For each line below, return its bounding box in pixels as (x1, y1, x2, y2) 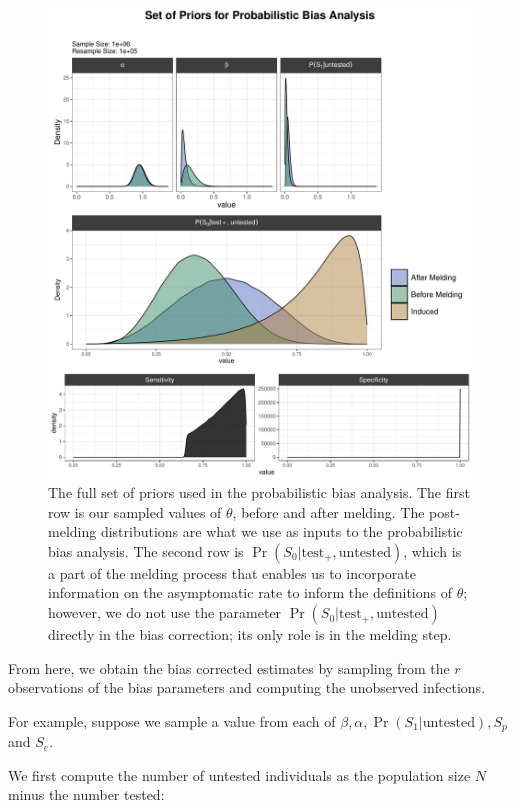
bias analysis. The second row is (48, 540, 244, 561)
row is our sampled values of (48, 501, 222, 522)
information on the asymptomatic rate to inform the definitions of (48, 582, 452, 603)
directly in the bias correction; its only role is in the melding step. (48, 624, 452, 645)
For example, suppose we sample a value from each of (8, 710, 336, 731)
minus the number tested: (8, 784, 165, 805)
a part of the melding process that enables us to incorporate (48, 562, 416, 583)
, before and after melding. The (232, 501, 425, 522)
